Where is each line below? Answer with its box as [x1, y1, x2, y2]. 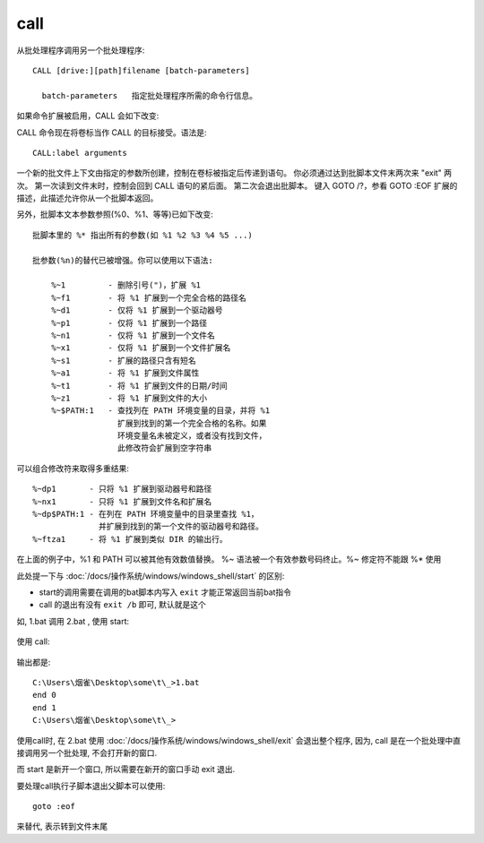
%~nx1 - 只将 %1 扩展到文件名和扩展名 [32, 496, 212, 506]
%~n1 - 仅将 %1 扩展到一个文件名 [50, 330, 215, 340]
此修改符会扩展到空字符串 [117, 443, 212, 453]
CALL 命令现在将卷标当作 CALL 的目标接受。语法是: [16, 126, 207, 138]
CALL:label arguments [32, 148, 127, 158]
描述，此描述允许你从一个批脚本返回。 [16, 193, 159, 203]
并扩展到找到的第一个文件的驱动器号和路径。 [99, 521, 264, 532]
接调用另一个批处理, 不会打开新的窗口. [16, 747, 158, 758]
